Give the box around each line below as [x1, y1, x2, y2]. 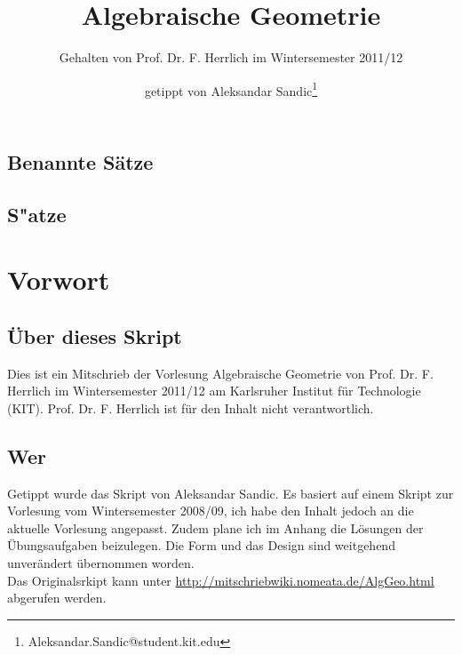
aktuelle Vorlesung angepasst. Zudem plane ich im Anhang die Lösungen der [7, 518, 424, 537]
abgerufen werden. [7, 588, 107, 607]
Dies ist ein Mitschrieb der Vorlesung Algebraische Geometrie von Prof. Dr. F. [7, 363, 434, 382]
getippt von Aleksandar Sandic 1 [144, 78, 318, 100]
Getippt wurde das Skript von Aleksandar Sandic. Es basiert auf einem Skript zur [7, 483, 454, 502]
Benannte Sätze [7, 148, 154, 175]
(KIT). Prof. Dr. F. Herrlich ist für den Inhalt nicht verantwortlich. [7, 398, 374, 417]
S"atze [7, 200, 67, 228]
